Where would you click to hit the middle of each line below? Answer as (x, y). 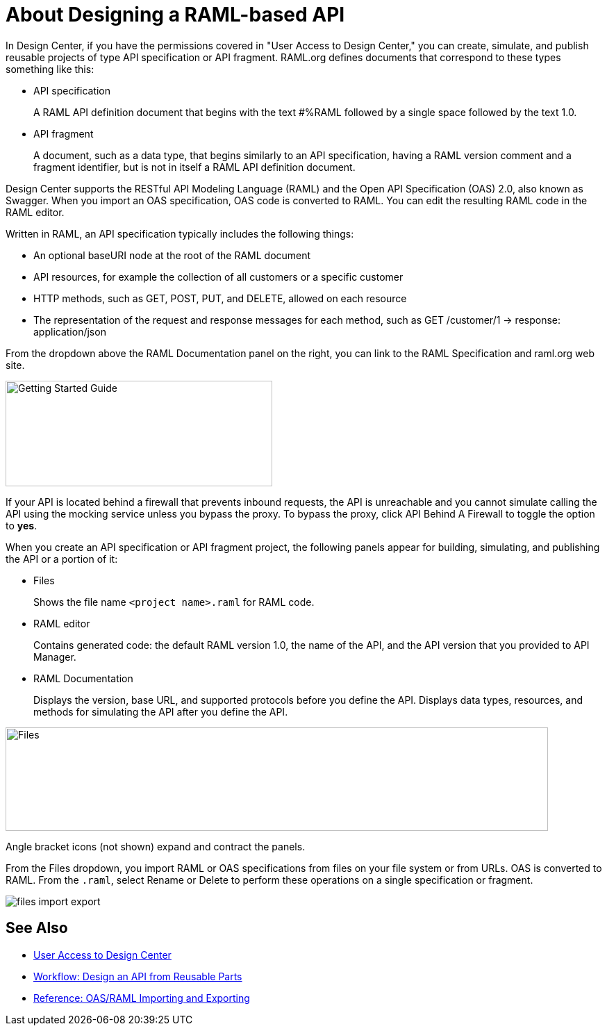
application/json (70, 331)
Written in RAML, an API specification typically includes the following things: (180, 233)
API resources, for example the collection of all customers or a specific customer (218, 277)
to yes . (22, 525)
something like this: (50, 69)
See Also (37, 928)
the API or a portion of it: (62, 559)
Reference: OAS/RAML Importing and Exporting (142, 998)
